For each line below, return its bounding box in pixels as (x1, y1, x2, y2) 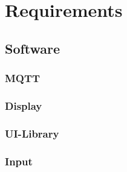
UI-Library (5, 126, 59, 141)
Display (5, 98, 42, 113)
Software (5, 39, 60, 57)
